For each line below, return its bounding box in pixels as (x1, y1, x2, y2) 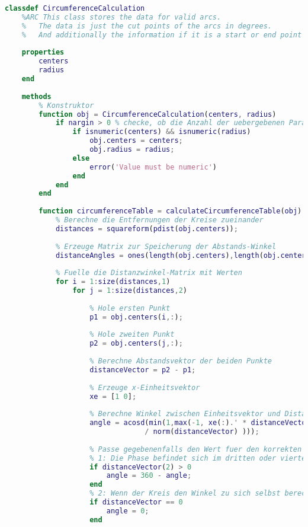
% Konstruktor (38, 101, 94, 110)
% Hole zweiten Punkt (89, 330, 175, 339)
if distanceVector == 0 (89, 498, 183, 506)
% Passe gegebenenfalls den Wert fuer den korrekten (89, 445, 302, 453)
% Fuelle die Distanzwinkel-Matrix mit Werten (55, 269, 242, 277)
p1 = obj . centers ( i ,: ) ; (89, 312, 183, 321)
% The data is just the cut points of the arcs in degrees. (21, 21, 272, 30)
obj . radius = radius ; (89, 145, 175, 154)
